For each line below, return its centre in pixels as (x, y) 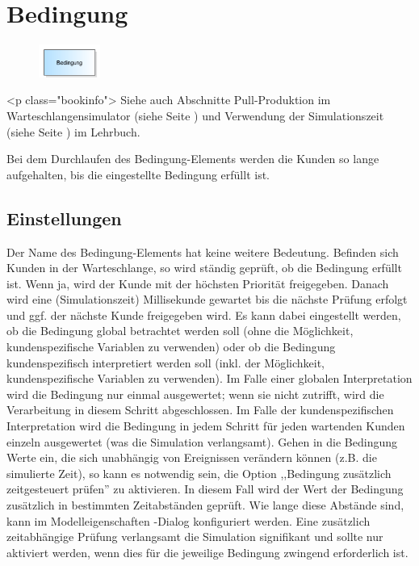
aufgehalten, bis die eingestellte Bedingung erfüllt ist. (138, 174)
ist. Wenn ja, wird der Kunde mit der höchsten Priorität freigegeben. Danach (198, 283)
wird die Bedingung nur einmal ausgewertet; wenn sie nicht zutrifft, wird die (195, 394)
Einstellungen (64, 218)
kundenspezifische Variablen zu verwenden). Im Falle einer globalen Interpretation (209, 378)
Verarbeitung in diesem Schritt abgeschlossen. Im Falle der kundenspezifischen (200, 410)
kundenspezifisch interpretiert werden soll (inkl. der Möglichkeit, (166, 362)
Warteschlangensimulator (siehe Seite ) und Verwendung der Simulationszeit (195, 115)
